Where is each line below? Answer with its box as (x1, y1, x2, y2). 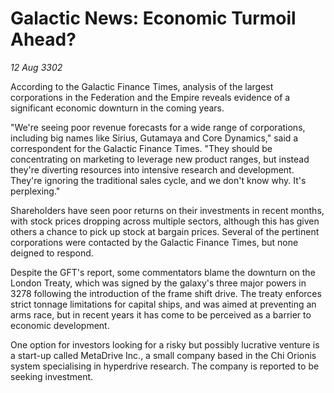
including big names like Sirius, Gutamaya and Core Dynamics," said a (10, 132, 299, 144)
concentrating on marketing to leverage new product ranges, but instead (10, 153, 310, 165)
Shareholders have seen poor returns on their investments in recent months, (10, 204, 325, 216)
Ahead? (10, 28, 77, 51)
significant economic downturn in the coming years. (10, 102, 225, 114)
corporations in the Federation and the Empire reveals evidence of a (10, 91, 291, 103)
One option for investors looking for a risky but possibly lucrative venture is (10, 338, 320, 351)
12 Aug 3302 (10, 61, 63, 73)
